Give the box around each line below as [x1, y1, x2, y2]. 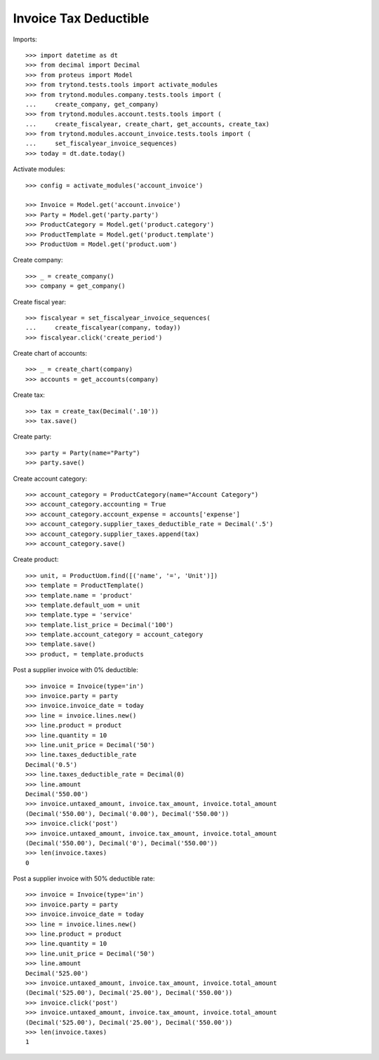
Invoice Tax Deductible [13, 11, 149, 26]
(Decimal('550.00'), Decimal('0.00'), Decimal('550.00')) [25, 810, 230, 817]
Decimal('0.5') [25, 760, 78, 768]
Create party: [13, 432, 52, 441]
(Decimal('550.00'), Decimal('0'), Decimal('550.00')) [25, 839, 218, 847]
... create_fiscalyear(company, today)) [25, 323, 182, 332]
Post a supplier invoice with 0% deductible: [13, 666, 138, 674]
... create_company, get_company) [25, 100, 159, 108]
